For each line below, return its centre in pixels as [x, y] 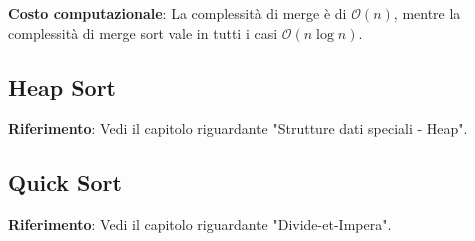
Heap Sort [62, 86]
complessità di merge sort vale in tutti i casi [143, 32]
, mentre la [427, 13]
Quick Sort [65, 182]
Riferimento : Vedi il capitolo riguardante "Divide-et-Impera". [200, 224]
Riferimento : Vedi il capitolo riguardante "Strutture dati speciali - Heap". [238, 128]
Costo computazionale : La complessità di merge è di [177, 13]
